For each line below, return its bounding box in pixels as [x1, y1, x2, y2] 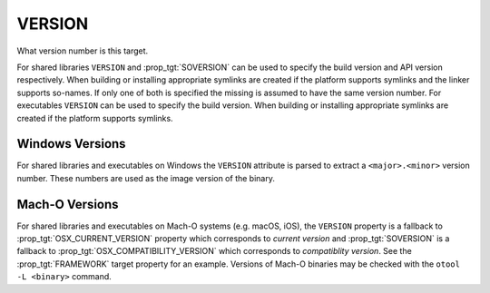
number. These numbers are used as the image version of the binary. [16, 172, 276, 183]
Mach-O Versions [16, 196, 119, 212]
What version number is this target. [16, 45, 149, 56]
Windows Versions [16, 136, 126, 151]
